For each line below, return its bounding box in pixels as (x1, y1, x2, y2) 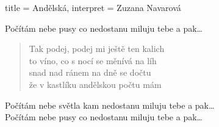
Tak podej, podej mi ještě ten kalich (29, 42, 165, 55)
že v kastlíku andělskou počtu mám (29, 78, 162, 90)
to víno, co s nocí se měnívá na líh (29, 54, 157, 67)
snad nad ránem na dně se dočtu (29, 66, 151, 79)
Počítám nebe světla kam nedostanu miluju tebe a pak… (5, 98, 215, 111)
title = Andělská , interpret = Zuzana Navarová (5, 1, 181, 13)
